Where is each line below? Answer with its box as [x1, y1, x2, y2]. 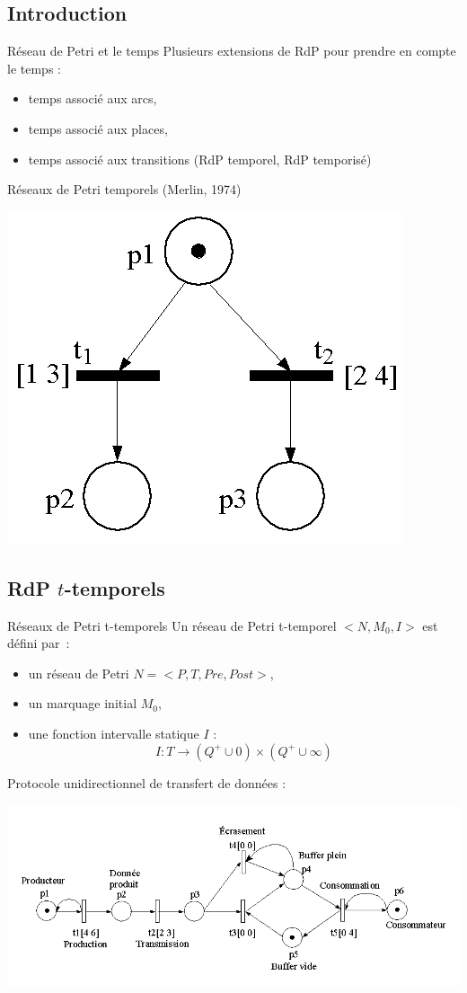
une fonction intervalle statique [28, 723, 199, 742]
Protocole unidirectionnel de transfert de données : [7, 773, 286, 792]
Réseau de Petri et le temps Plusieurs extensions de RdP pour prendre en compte [7, 41, 456, 60]
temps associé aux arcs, [28, 89, 157, 108]
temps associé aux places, [28, 119, 168, 137]
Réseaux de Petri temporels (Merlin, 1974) [7, 180, 242, 199]
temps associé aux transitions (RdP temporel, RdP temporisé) [28, 149, 372, 168]
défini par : [7, 634, 70, 652]
